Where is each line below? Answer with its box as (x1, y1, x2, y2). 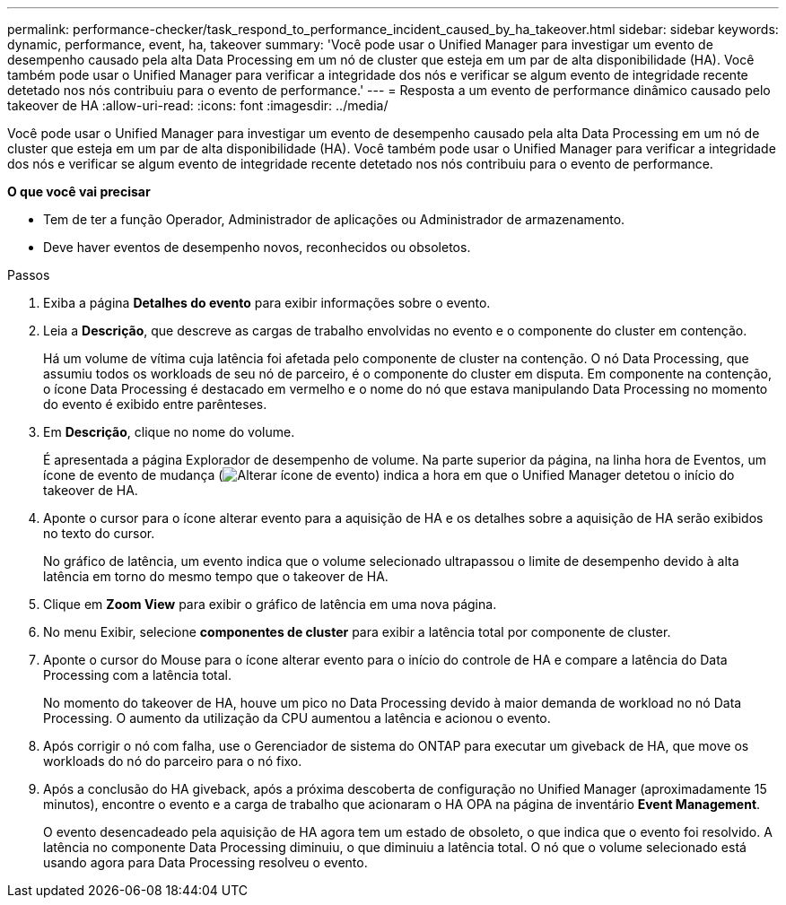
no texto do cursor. (43, 526, 155, 541)
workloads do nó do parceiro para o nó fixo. (43, 753, 302, 769)
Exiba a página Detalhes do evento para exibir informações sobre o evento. (43, 295, 491, 310)
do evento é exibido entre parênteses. (43, 396, 267, 412)
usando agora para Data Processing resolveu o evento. (43, 855, 368, 870)
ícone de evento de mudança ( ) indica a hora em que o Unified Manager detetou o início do (43, 467, 735, 483)
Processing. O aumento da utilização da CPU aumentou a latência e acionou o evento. (43, 710, 551, 726)
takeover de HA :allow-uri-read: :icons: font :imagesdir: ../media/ (7, 98, 389, 113)
